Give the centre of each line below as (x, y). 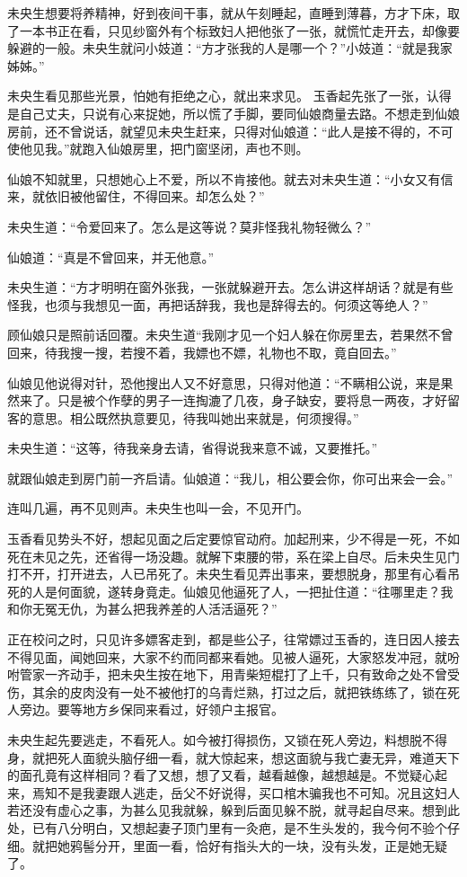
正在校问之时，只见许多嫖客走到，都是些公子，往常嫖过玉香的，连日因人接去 (233, 639)
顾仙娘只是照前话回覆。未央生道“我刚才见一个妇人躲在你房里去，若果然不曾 (230, 335)
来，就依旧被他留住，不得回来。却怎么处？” (136, 196)
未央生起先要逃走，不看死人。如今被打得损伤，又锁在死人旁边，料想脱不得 (227, 740)
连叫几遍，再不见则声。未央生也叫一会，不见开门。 (158, 508)
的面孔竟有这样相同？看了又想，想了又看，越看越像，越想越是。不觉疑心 (221, 775)
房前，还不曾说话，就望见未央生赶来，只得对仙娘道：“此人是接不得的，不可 (230, 131)
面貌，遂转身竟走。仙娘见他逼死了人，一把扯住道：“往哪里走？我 (261, 591)
